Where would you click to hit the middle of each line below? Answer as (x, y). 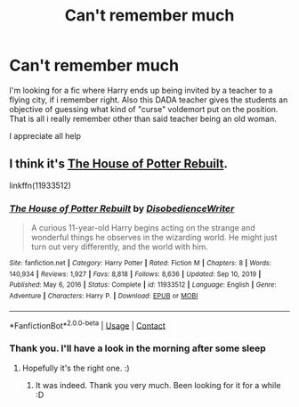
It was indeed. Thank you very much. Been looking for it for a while (158, 385)
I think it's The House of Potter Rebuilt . (119, 164)
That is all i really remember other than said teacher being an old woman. (143, 118)
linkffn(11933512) (40, 185)
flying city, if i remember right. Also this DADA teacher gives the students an (149, 100)
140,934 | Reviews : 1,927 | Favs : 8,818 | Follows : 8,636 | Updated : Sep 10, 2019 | (135, 274)
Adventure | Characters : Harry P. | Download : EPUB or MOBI (104, 296)
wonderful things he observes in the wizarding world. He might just (154, 238)
